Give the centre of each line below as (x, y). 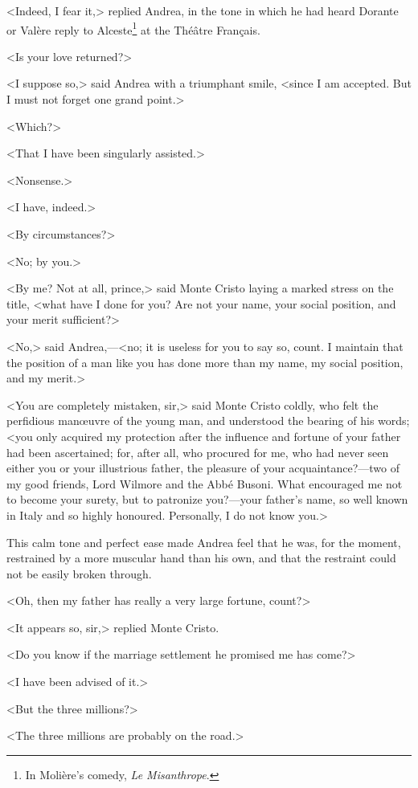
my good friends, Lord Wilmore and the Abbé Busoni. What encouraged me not (205, 483)
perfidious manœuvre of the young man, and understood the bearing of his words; (208, 421)
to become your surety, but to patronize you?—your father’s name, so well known (207, 499)
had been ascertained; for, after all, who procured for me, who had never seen (198, 452)
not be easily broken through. (79, 573)
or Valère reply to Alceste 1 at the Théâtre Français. (133, 28)
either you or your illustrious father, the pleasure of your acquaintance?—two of (203, 468)
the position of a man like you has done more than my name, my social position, (205, 362)
